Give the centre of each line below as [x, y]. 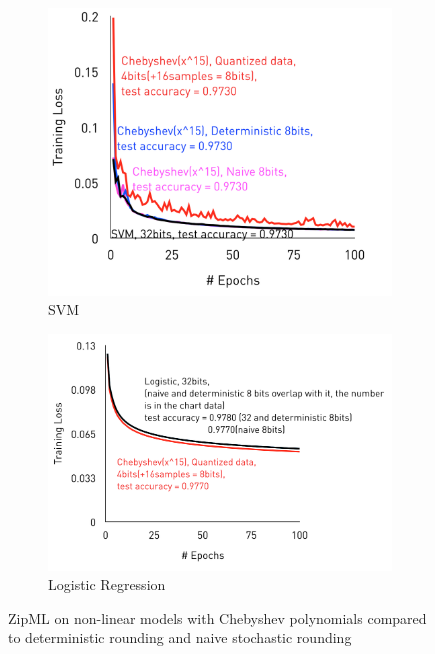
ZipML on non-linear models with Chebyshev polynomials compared [217, 617]
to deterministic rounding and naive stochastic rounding [180, 637]
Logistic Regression [107, 584]
